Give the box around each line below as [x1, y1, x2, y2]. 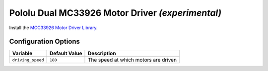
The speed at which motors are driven [87, 57, 177, 64]
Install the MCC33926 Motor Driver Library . [9, 25, 98, 31]
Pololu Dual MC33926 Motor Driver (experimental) [9, 7, 222, 18]
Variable [12, 50, 33, 57]
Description [87, 50, 116, 57]
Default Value [49, 50, 82, 57]
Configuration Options [9, 37, 80, 46]
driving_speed [12, 57, 44, 63]
